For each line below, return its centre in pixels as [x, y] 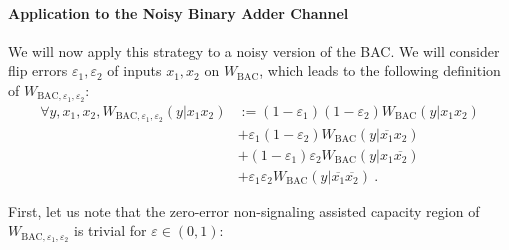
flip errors [38, 70]
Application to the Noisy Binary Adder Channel [178, 12]
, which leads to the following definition [380, 70]
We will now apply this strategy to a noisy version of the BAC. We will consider [254, 50]
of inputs [134, 70]
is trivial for [110, 230]
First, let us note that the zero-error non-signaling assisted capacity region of [244, 210]
